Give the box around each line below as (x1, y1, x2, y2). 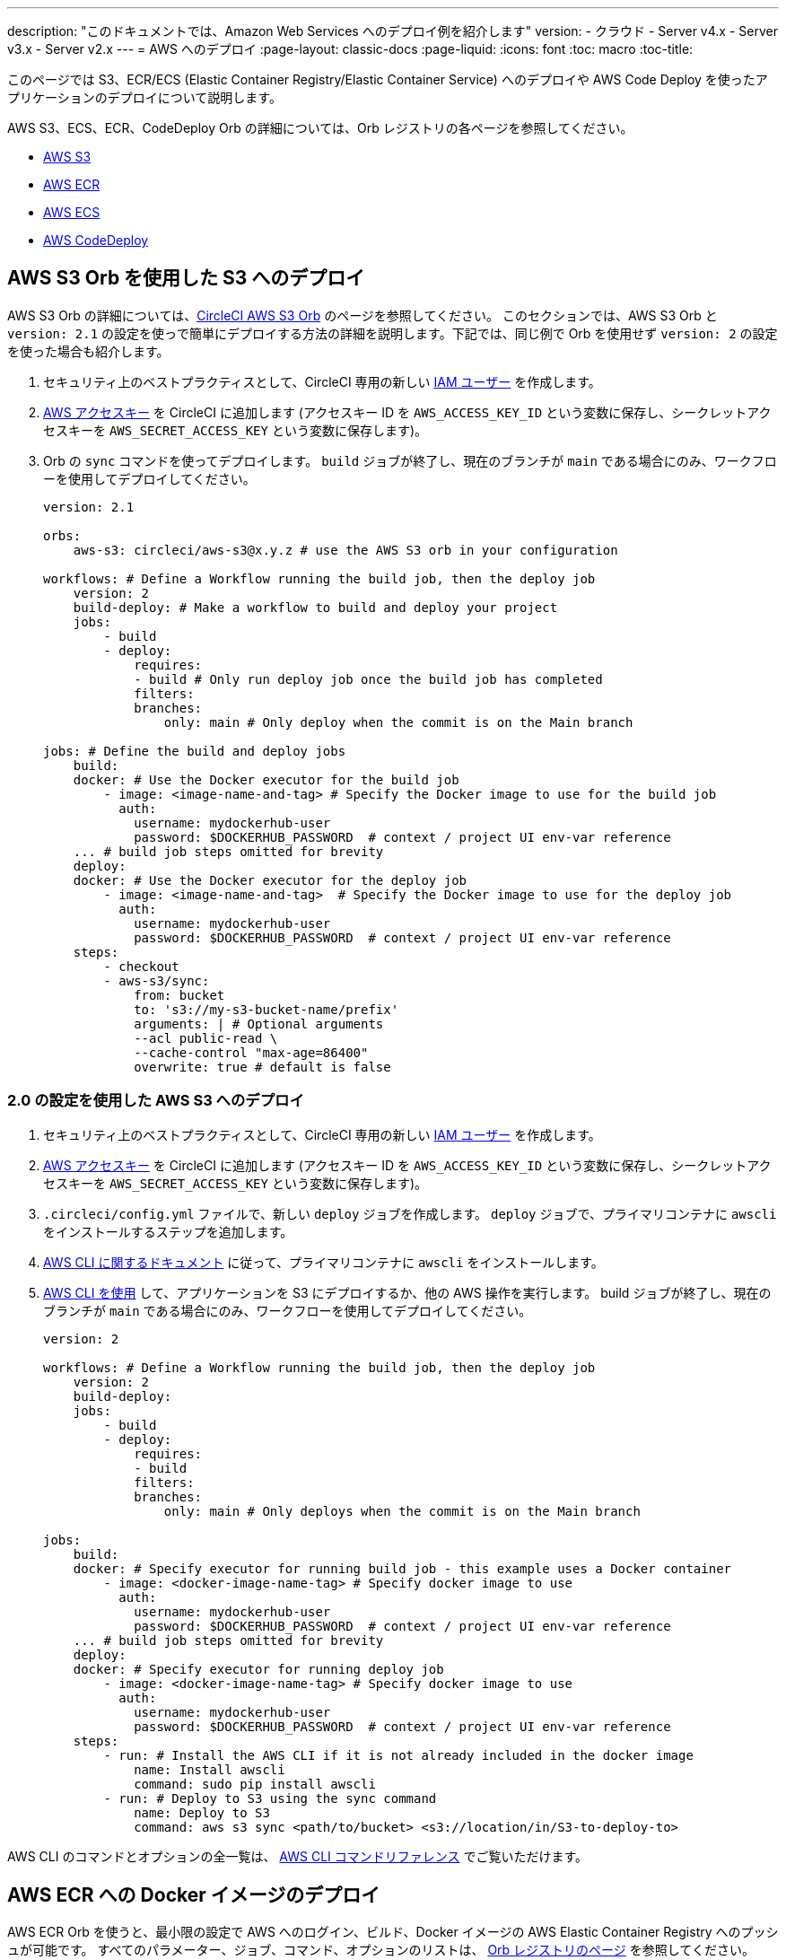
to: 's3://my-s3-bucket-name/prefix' (134, 1002, 399, 1017)
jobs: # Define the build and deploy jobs (43, 743, 346, 758)
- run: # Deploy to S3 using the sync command (103, 1790, 437, 1806)
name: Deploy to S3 (134, 1805, 270, 1820)
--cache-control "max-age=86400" (134, 1045, 369, 1060)
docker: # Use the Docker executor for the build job (73, 772, 459, 787)
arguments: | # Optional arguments (134, 1016, 384, 1031)
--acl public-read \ (134, 1030, 278, 1046)
